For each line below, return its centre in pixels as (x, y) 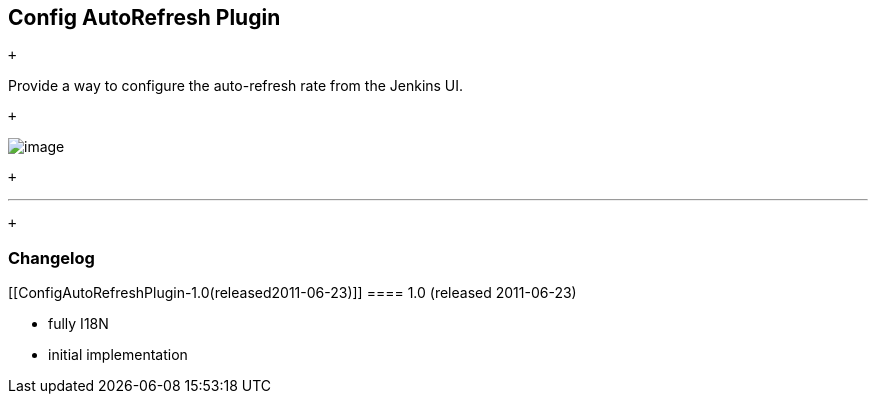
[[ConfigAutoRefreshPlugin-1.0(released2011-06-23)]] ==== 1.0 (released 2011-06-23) (292, 293)
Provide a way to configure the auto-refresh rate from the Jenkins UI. (236, 86)
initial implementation (118, 355)
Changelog (51, 257)
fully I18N (78, 324)
